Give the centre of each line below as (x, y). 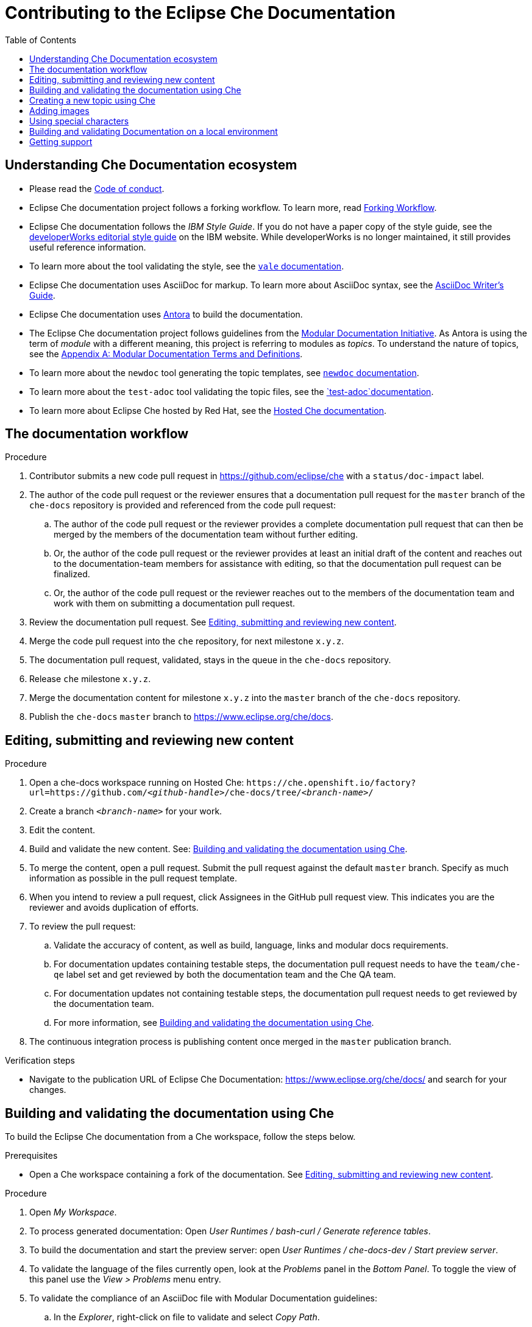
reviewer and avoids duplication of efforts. (114, 908)
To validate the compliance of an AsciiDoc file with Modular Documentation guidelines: (203, 1298)
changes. (48, 1090)
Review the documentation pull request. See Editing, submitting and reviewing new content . (213, 622)
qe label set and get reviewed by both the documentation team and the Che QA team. (225, 975)
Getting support (61, 141)
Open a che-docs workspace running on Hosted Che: (137, 783)
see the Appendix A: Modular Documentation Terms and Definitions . (166, 354)
